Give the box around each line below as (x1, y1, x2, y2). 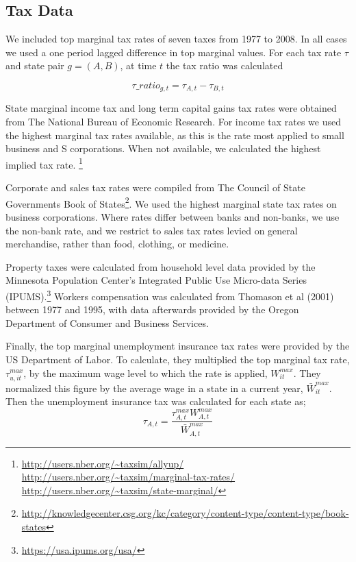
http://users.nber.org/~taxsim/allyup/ (21, 456, 184, 470)
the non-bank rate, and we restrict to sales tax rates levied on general (5, 223, 298, 237)
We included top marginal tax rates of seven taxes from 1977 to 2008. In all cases (5, 32, 347, 46)
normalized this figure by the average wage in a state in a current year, (5, 380, 303, 395)
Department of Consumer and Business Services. (5, 315, 209, 330)
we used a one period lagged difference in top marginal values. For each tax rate (5, 45, 342, 59)
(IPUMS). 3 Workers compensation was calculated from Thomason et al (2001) (5, 286, 334, 303)
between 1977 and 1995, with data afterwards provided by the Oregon (5, 302, 299, 317)
